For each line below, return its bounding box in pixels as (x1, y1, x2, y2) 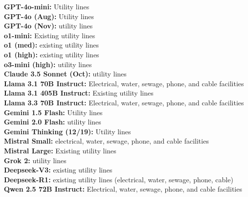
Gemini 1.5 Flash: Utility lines (4, 107, 103, 117)
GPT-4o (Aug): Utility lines (4, 11, 94, 21)
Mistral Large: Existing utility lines (4, 145, 116, 155)
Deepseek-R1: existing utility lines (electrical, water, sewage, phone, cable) (4, 174, 233, 184)
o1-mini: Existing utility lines (4, 30, 95, 40)
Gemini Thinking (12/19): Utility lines (4, 126, 131, 136)
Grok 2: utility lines (4, 155, 67, 165)
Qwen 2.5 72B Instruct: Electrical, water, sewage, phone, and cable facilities (4, 184, 242, 194)
